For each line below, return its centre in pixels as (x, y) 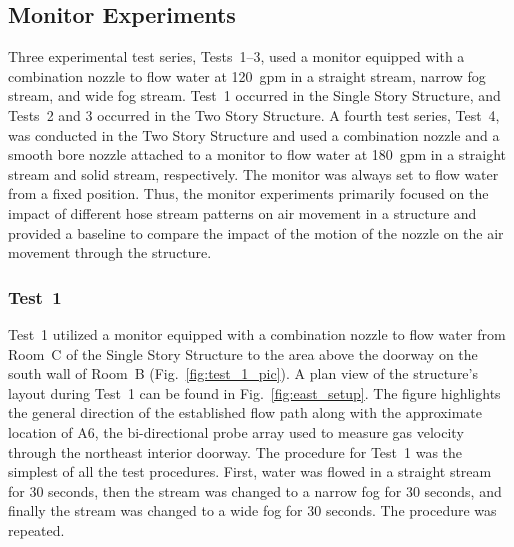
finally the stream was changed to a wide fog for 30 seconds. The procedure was (252, 510)
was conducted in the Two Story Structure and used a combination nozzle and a (254, 134)
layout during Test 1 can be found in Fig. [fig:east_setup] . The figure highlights (254, 392)
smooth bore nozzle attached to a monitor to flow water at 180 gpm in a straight (257, 154)
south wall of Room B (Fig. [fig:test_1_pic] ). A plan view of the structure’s (243, 373)
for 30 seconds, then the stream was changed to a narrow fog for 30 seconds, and (255, 490)
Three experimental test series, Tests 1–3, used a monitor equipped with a (236, 56)
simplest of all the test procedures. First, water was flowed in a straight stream (250, 471)
